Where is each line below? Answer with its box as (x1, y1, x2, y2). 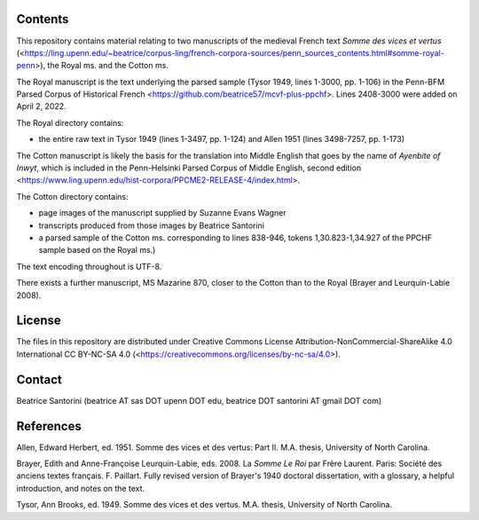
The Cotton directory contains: (16, 191, 129, 201)
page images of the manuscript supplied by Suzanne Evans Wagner (38, 208, 287, 218)
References (16, 418, 82, 434)
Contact (16, 372, 62, 387)
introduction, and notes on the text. (16, 483, 145, 493)
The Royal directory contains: (16, 117, 124, 128)
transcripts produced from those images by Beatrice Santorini (38, 220, 265, 231)
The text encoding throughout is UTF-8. (16, 261, 162, 272)
